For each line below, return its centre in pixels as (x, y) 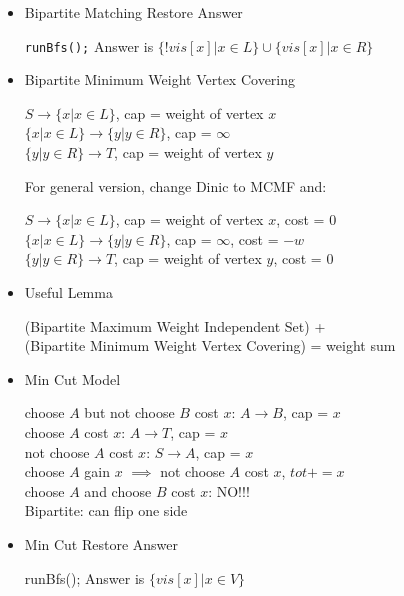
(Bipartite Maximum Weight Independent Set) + (175, 325)
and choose (118, 490)
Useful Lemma (68, 292)
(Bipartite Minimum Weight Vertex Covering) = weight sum (210, 345)
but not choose (129, 412)
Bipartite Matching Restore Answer (133, 12)
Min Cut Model (72, 378)
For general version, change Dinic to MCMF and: (175, 185)
